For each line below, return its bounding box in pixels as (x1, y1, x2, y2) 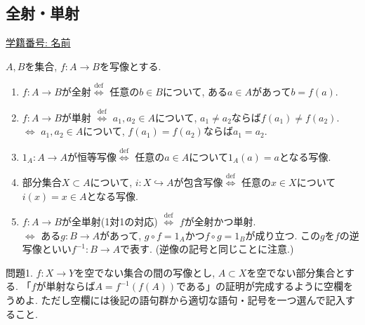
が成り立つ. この (245, 227, 321, 242)
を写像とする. (99, 58, 161, 73)
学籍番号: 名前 (6, 35, 71, 50)
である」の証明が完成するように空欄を (176, 279, 353, 293)
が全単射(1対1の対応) (61, 213, 158, 228)
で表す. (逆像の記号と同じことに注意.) (120, 241, 294, 256)
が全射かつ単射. (184, 213, 256, 228)
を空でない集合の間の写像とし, (74, 265, 215, 279)
